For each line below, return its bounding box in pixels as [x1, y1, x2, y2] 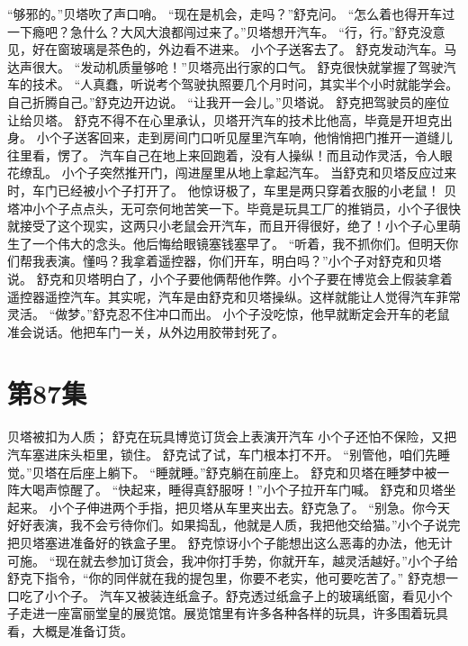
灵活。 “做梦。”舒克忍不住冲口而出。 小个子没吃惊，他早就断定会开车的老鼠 [7, 305, 450, 323]
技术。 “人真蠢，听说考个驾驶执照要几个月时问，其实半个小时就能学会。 [31, 75, 459, 94]
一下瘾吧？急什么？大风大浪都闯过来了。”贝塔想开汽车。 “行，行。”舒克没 [7, 22, 433, 41]
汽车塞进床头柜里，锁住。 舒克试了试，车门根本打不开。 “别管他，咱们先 [7, 445, 437, 463]
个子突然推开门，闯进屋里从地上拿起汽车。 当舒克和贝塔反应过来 [74, 163, 457, 182]
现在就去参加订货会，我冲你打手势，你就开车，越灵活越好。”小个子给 [55, 550, 458, 569]
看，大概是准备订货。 [7, 621, 133, 640]
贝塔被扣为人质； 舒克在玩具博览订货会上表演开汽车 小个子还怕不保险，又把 [7, 427, 457, 446]
